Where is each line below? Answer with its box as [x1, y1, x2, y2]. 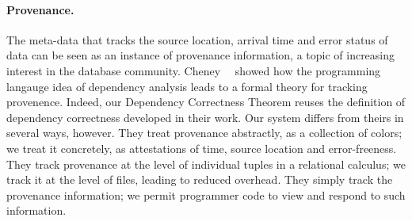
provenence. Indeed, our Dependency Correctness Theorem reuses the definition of [6, 93, 406, 110]
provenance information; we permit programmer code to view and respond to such [6, 186, 406, 203]
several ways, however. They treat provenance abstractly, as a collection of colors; [6, 124, 402, 141]
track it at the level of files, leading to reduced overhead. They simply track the [6, 171, 393, 188]
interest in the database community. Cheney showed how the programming [6, 62, 381, 78]
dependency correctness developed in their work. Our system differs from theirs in [6, 109, 404, 125]
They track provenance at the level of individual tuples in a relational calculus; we [6, 155, 406, 172]
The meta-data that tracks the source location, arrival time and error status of [6, 31, 388, 48]
